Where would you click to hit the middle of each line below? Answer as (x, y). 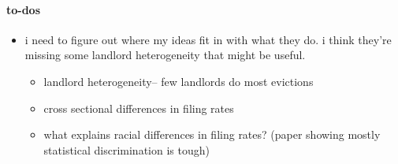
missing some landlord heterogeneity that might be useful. (165, 55)
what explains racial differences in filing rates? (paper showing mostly (212, 134)
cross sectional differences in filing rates (139, 108)
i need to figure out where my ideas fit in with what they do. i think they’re (208, 39)
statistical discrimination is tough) (126, 149)
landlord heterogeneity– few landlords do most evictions (179, 81)
